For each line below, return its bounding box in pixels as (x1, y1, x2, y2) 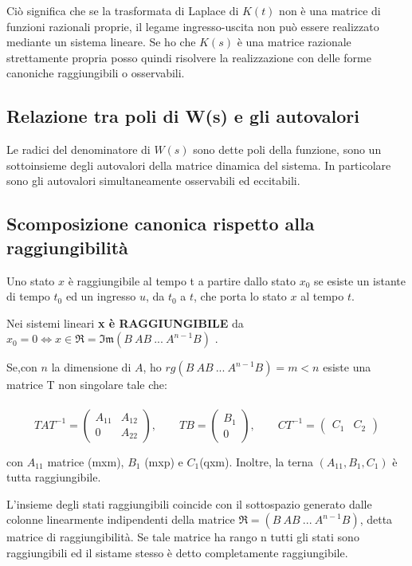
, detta (359, 511, 393, 528)
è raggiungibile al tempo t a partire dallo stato (68, 272, 296, 289)
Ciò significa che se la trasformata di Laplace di (6, 2, 239, 18)
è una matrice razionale (237, 33, 351, 50)
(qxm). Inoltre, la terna (199, 453, 313, 470)
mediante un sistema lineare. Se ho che (6, 33, 196, 50)
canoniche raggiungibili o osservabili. (6, 65, 185, 81)
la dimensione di (51, 359, 131, 375)
